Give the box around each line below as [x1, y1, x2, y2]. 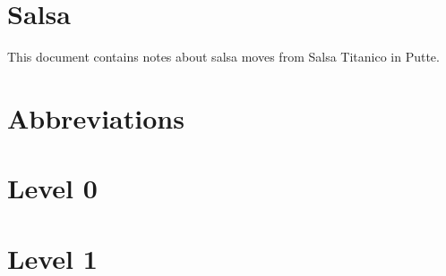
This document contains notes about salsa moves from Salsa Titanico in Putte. [7, 47, 440, 66]
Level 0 [7, 170, 98, 206]
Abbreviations [7, 99, 184, 136]
